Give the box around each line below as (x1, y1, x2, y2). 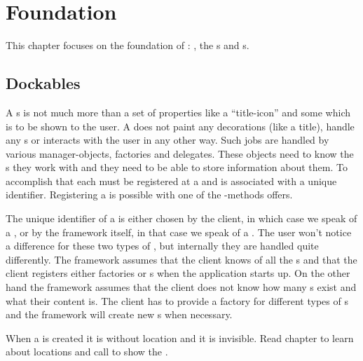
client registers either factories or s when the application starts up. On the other (6, 266, 350, 280)
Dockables (6, 72, 81, 94)
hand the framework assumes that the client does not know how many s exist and (6, 280, 357, 294)
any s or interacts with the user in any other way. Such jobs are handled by (6, 132, 329, 147)
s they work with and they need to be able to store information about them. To (6, 160, 348, 175)
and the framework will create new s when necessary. (6, 307, 233, 322)
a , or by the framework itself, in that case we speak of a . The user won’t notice (6, 224, 352, 239)
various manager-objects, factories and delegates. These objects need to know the (6, 146, 354, 161)
